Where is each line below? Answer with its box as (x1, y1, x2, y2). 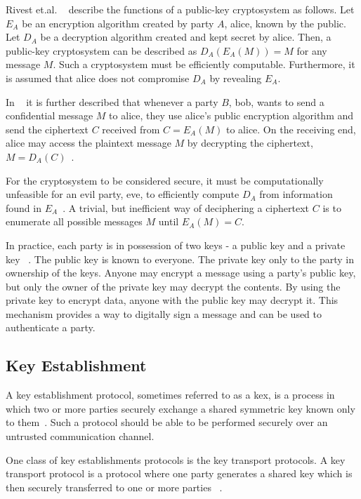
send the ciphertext (6, 121, 88, 136)
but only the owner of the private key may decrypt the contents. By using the (6, 279, 341, 293)
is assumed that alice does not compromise (6, 70, 190, 85)
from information (259, 187, 333, 201)
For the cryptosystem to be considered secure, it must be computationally (6, 173, 324, 187)
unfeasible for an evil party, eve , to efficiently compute (6, 187, 239, 201)
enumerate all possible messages (6, 214, 143, 229)
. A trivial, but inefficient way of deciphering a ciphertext (63, 200, 310, 215)
